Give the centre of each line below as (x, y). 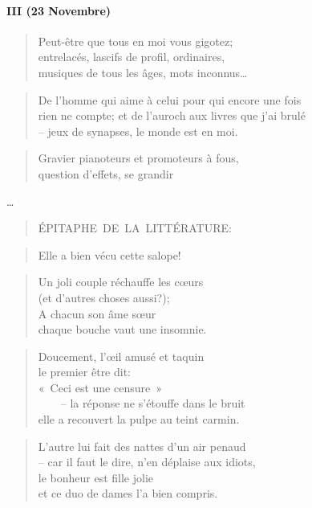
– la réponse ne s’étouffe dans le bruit (153, 403)
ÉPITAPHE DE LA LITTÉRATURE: (135, 228)
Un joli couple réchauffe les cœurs (121, 282)
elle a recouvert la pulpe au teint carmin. (139, 419)
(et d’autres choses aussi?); (104, 297)
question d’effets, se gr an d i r (106, 173)
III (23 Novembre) (59, 10)
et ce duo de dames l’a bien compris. (128, 493)
